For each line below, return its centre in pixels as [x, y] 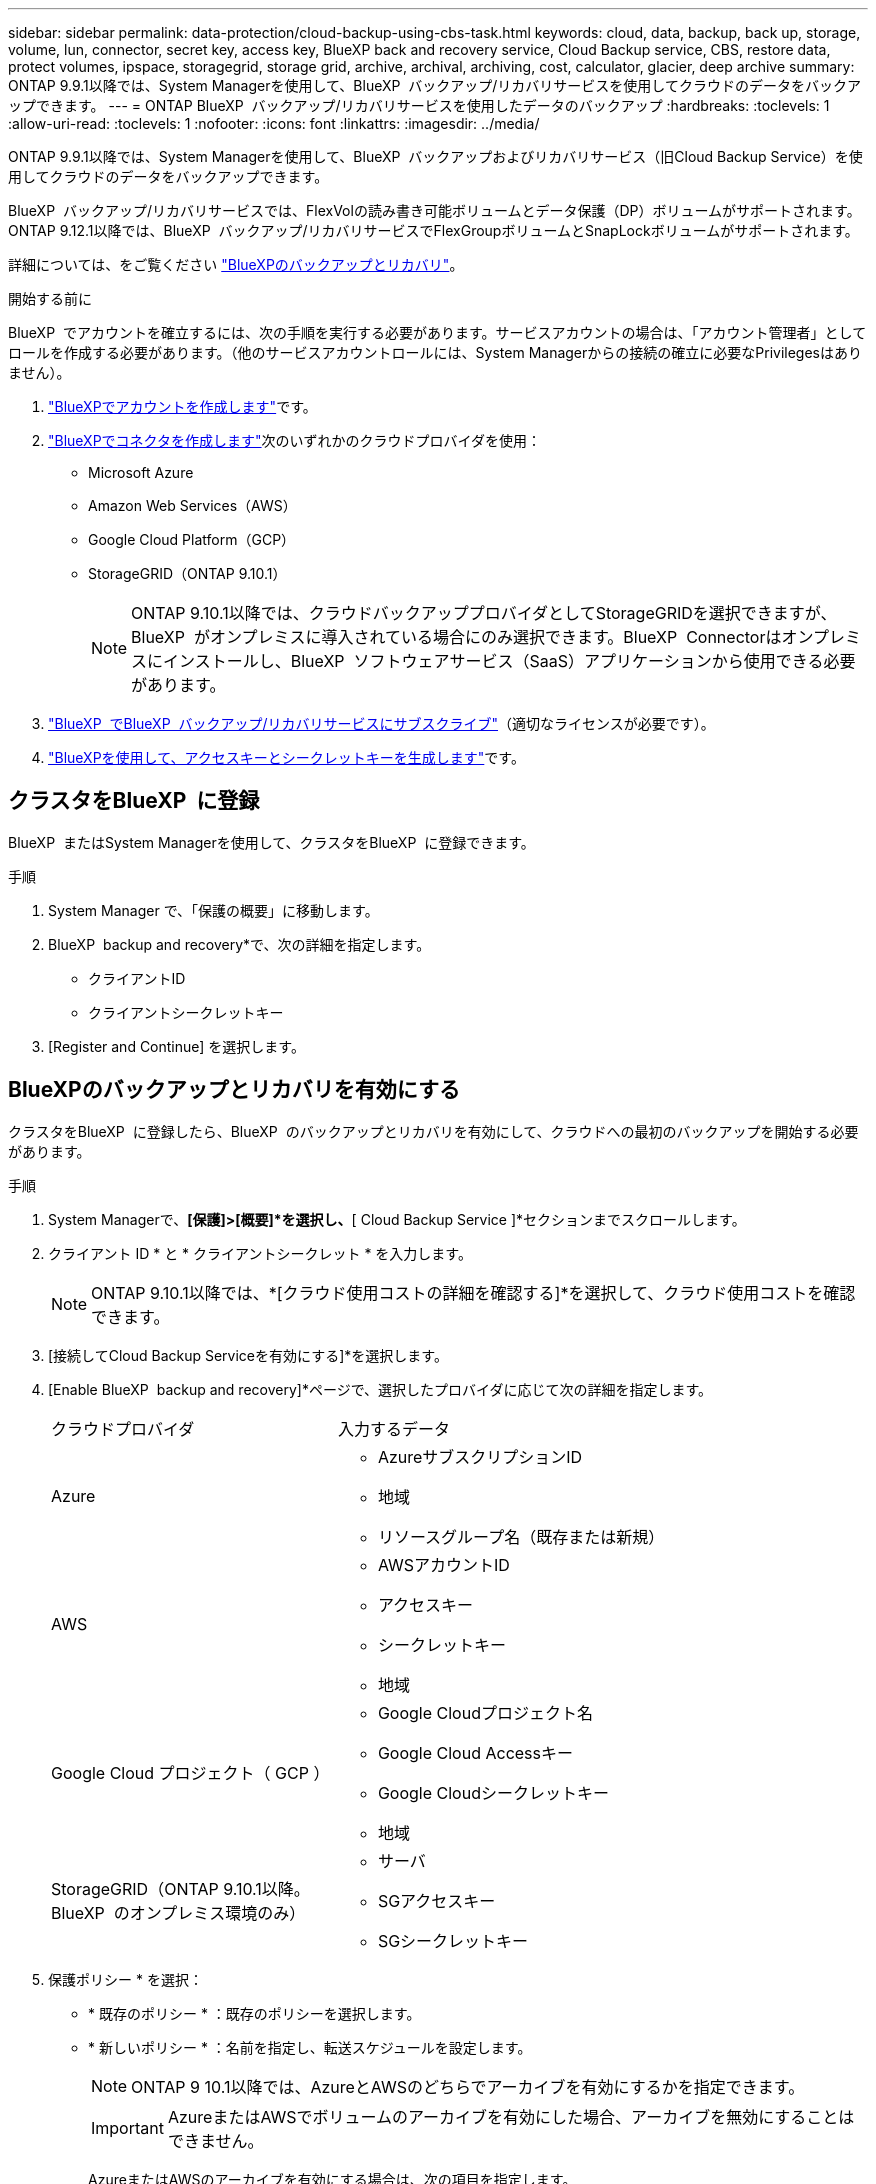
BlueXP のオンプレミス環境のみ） [178, 1912]
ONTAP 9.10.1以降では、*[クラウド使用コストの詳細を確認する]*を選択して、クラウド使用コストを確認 [473, 1292]
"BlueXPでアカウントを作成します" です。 [182, 406]
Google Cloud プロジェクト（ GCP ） [190, 1772]
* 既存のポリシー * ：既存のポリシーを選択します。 [254, 2013]
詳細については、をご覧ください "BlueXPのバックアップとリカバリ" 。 [236, 264]
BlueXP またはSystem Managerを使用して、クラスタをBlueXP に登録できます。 [271, 842]
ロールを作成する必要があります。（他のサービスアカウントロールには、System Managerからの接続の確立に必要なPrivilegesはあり [435, 352]
